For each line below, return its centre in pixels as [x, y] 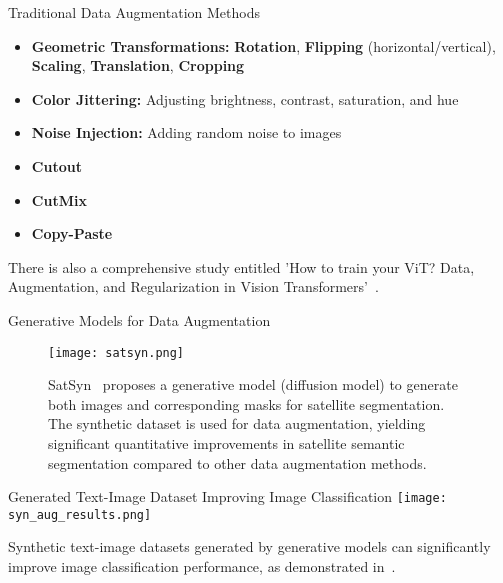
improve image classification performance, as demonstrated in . [202, 566]
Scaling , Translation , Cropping [138, 65]
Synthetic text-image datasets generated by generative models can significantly [249, 546]
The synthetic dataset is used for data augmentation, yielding [237, 423]
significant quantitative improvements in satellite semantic [226, 442]
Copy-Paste [72, 233]
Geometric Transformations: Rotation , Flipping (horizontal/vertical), [263, 45]
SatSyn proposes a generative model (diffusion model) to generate [253, 384]
